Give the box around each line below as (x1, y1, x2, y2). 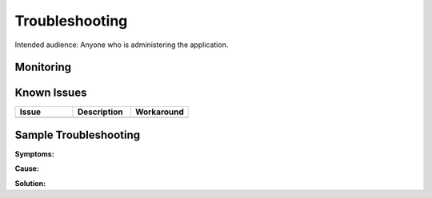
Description (77, 106, 123, 117)
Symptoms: (14, 148, 55, 159)
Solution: (14, 178, 46, 188)
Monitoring (14, 61, 72, 74)
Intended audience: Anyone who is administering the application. (14, 40, 229, 49)
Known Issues (14, 86, 87, 100)
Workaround (134, 106, 184, 117)
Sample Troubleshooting (14, 128, 141, 141)
